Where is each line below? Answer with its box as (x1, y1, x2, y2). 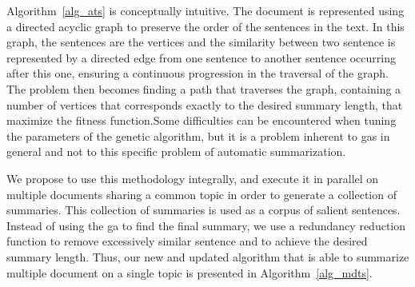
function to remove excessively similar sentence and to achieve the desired (6, 233, 368, 249)
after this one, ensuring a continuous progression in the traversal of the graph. (6, 65, 389, 82)
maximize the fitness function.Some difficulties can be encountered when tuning (6, 112, 397, 129)
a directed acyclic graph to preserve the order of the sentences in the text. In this (6, 18, 405, 34)
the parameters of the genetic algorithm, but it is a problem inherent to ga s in (6, 127, 390, 144)
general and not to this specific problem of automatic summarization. (6, 143, 346, 160)
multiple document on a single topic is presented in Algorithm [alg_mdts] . (6, 264, 373, 281)
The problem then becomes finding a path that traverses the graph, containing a (6, 80, 401, 97)
